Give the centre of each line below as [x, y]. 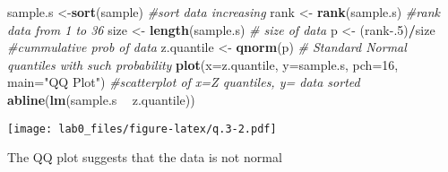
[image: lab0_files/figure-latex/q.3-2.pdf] [142, 129]
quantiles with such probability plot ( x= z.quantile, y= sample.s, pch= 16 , [203, 64]
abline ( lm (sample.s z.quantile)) [101, 99]
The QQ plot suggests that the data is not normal [145, 157]
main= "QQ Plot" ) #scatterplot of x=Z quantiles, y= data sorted [184, 82]
